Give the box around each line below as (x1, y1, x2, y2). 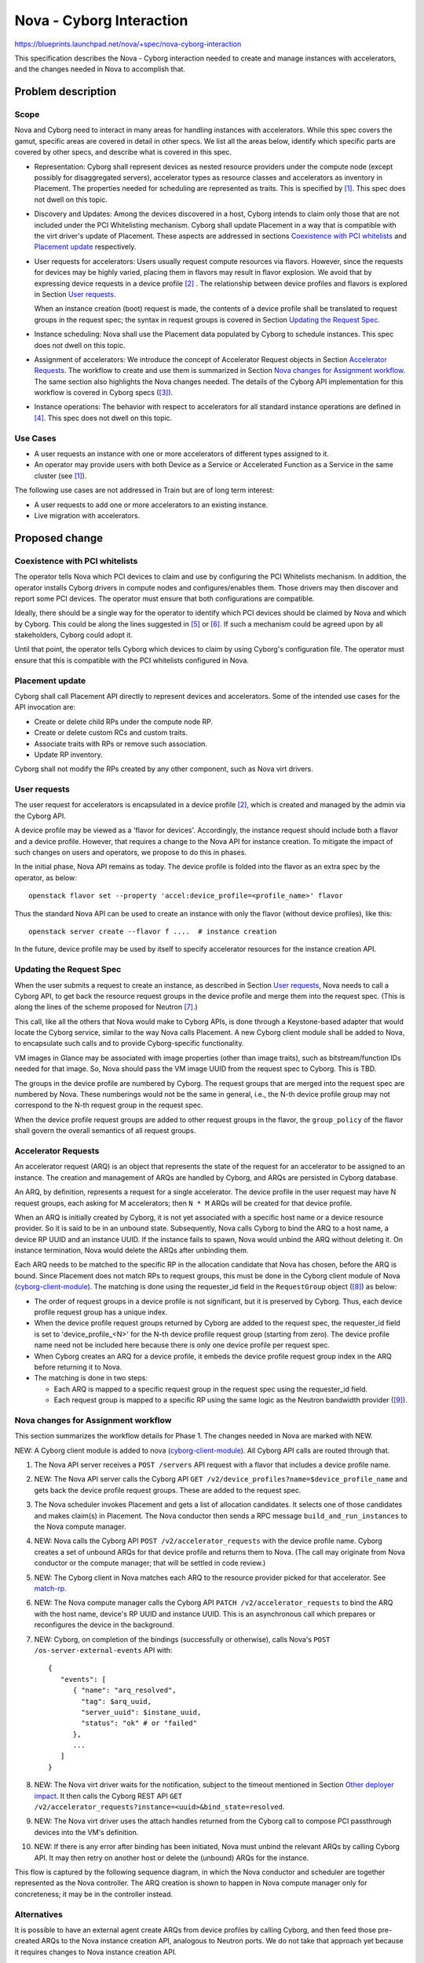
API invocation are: (14, 703, 76, 712)
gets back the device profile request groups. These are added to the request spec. (34, 1485, 302, 1495)
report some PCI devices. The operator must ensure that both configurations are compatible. (14, 594, 315, 603)
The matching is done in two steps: (34, 1373, 148, 1383)
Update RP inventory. (34, 750, 103, 759)
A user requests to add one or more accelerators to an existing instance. (34, 499, 269, 510)
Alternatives (14, 1909, 63, 1920)
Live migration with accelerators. (34, 510, 141, 520)
